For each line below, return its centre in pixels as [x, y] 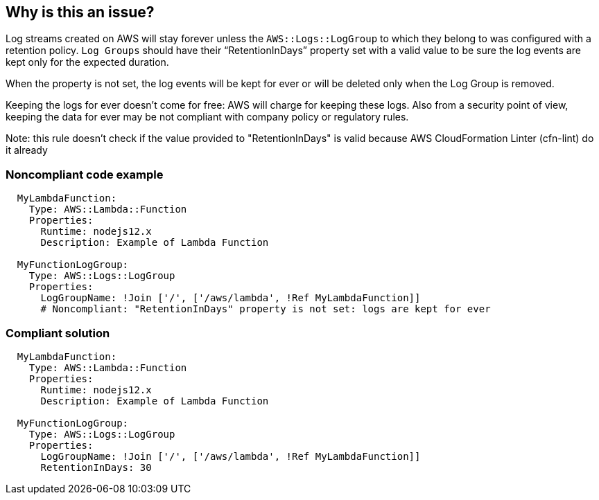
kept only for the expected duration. [87, 62]
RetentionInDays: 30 [96, 467]
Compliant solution [58, 333]
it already [27, 150]
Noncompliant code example [85, 174]
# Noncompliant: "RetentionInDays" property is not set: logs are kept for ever [266, 309]
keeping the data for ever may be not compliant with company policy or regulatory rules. [207, 117]
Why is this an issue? [80, 12]
